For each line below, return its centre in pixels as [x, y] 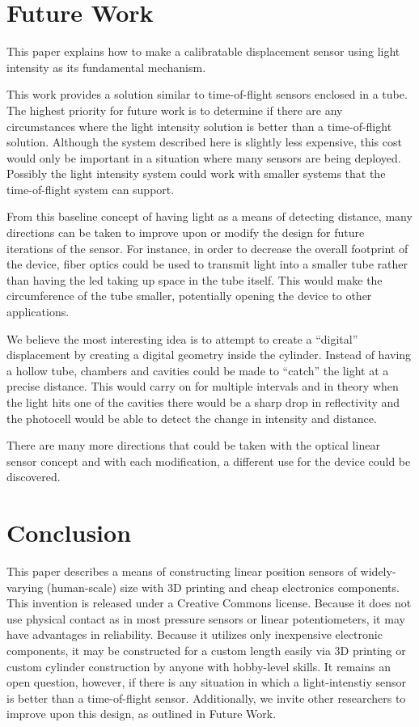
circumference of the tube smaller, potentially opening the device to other [189, 296]
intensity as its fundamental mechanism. [106, 67]
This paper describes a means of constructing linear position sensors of [182, 571]
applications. [38, 312]
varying [25, 587]
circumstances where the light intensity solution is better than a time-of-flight [199, 126]
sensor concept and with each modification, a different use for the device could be [209, 461]
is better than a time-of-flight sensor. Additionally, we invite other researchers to [206, 697]
